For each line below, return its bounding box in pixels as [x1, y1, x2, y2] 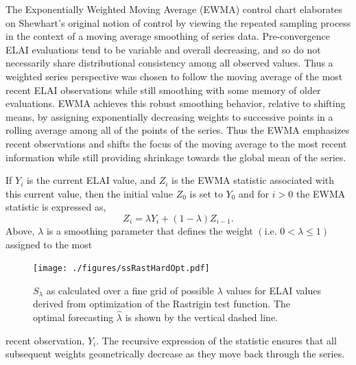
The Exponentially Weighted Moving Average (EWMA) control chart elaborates [5, 2, 343, 16]
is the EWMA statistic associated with [171, 173, 335, 187]
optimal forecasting [33, 310, 114, 325]
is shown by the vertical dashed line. [125, 310, 278, 325]
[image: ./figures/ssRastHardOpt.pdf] [33, 263, 210, 274]
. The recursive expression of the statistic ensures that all [96, 333, 337, 347]
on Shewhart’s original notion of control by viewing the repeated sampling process [5, 15, 351, 30]
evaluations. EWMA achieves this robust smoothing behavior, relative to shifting [5, 96, 346, 110]
